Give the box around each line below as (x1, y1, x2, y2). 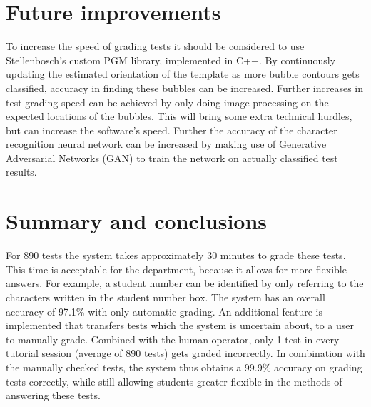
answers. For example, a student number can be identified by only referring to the (6, 276, 364, 291)
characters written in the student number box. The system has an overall (6, 289, 325, 304)
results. (6, 164, 37, 179)
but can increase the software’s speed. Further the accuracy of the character (6, 122, 337, 137)
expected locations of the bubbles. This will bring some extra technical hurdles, (6, 109, 352, 124)
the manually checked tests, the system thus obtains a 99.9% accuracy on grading (6, 359, 362, 374)
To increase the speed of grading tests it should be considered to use (6, 39, 305, 54)
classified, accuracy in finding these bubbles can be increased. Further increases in (6, 80, 364, 95)
